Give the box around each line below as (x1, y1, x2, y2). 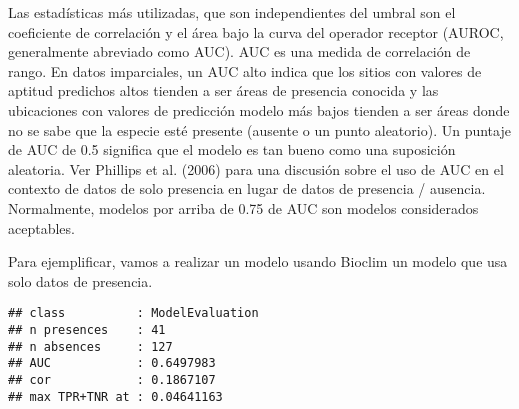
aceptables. (8, 217, 75, 238)
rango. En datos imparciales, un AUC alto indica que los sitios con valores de (8, 60, 482, 81)
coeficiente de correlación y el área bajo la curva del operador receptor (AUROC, (8, 21, 504, 42)
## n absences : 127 (8, 339, 173, 354)
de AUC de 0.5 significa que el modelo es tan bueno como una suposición (8, 139, 456, 160)
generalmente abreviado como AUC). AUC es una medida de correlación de (8, 41, 471, 62)
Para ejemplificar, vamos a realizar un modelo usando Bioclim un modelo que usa (8, 251, 508, 272)
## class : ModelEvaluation (8, 306, 259, 321)
